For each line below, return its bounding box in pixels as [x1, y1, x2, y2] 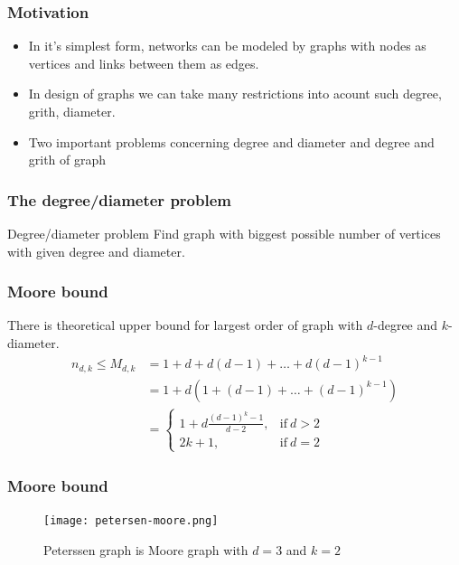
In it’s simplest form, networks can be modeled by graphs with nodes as [28, 36, 426, 55]
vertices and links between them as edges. [28, 53, 259, 72]
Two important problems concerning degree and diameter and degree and [28, 132, 435, 151]
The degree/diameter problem [7, 188, 231, 211]
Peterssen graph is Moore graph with [43, 540, 248, 559]
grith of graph [28, 150, 107, 169]
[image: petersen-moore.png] [43, 514, 219, 528]
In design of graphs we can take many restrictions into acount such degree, [28, 84, 442, 103]
